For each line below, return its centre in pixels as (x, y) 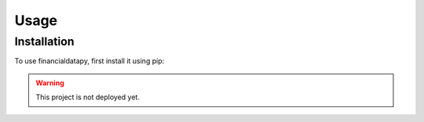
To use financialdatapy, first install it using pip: (90, 61)
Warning (50, 83)
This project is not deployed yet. (88, 97)
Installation (44, 41)
